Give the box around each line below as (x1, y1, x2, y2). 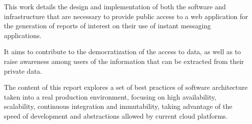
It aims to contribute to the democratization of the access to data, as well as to (4, 46, 241, 57)
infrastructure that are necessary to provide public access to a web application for (4, 11, 248, 21)
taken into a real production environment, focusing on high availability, (4, 91, 216, 102)
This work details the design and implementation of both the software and (4, 1, 226, 11)
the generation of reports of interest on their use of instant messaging (4, 21, 211, 31)
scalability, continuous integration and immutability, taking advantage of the (4, 101, 233, 111)
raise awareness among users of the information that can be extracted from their (4, 56, 244, 66)
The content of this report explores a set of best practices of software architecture (4, 82, 248, 92)
